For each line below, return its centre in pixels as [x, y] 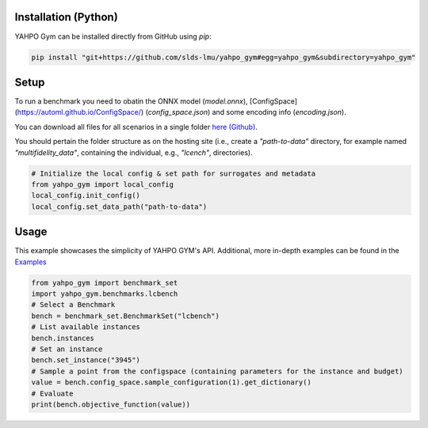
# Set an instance [67, 349]
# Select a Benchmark [73, 305]
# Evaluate [52, 393]
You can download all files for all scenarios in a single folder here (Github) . [136, 127]
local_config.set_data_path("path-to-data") [119, 206]
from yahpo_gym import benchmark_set [105, 282]
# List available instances [86, 327]
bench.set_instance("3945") [86, 360]
